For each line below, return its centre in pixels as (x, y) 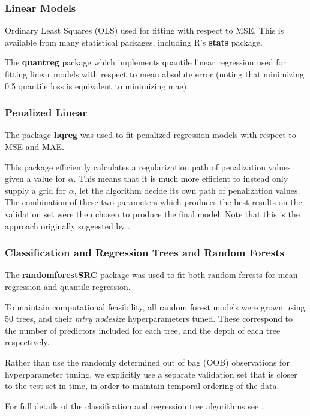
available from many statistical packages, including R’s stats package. (134, 42)
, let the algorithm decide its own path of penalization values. (187, 190)
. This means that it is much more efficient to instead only (181, 179)
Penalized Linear (46, 113)
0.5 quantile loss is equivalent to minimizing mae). (97, 86)
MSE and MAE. (34, 146)
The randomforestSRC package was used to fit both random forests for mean (151, 275)
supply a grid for (36, 190)
